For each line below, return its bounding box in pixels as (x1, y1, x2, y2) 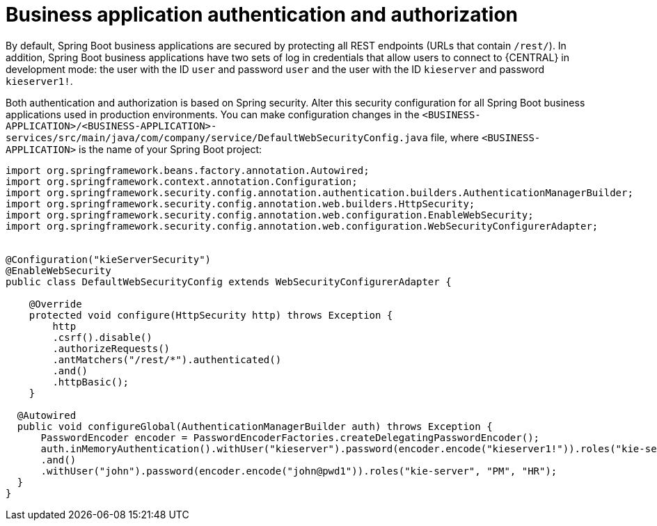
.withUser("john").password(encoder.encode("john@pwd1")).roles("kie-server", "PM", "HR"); (40, 465, 557, 477)
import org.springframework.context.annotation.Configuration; (6, 175, 358, 187)
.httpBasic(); (52, 376, 129, 388)
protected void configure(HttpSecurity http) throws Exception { (29, 309, 393, 321)
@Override (29, 298, 82, 310)
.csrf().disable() (52, 331, 152, 343)
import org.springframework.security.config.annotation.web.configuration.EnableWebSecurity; (6, 209, 534, 221)
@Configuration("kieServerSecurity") (6, 253, 212, 265)
